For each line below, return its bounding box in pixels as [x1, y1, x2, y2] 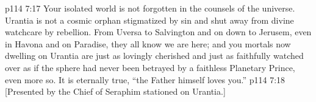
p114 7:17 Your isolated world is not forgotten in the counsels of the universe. [5, 2, 295, 14]
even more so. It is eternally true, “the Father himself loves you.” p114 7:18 [5, 73, 285, 86]
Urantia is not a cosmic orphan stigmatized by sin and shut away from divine [5, 13, 294, 26]
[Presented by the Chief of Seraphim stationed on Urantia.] [5, 85, 226, 98]
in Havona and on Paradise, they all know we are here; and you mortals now [5, 37, 291, 50]
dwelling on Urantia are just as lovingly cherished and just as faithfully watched [5, 49, 304, 62]
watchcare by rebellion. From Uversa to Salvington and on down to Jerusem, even [5, 25, 312, 38]
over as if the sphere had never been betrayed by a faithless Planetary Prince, [5, 61, 295, 73]
